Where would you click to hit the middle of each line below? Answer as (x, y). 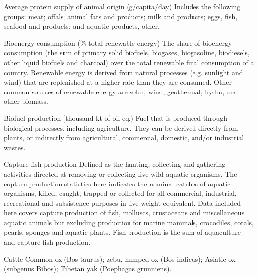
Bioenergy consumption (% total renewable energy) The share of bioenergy (118, 43)
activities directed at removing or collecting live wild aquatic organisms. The (121, 173)
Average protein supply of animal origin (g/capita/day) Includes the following (122, 6)
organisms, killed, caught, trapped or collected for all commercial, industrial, (120, 193)
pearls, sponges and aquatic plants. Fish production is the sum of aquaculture (122, 232)
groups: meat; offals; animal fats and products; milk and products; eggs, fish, (121, 16)
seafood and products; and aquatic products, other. (82, 26)
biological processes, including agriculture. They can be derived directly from (121, 128)
